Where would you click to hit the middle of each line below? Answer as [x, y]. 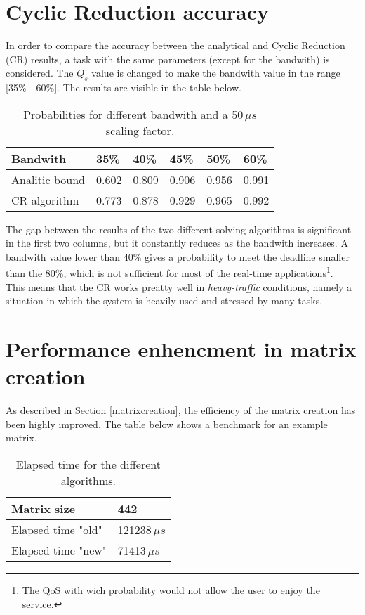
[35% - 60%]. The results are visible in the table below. [124, 88]
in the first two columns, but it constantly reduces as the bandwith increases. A [177, 243]
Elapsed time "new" [59, 550]
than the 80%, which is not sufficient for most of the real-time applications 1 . [170, 272]
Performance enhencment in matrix [181, 349]
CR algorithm [45, 200]
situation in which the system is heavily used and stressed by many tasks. [164, 300]
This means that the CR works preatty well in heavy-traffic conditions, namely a [179, 286]
